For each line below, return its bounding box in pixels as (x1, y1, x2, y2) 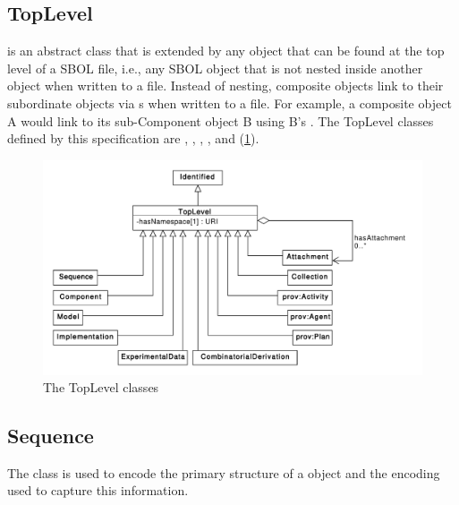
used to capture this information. (7, 481, 189, 500)
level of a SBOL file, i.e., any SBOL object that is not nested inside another (7, 58, 423, 77)
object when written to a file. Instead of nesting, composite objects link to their (7, 76, 444, 95)
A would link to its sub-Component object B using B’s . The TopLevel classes (7, 111, 434, 130)
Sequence (7, 422, 94, 449)
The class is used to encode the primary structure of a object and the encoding (7, 463, 440, 482)
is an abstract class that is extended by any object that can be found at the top (7, 41, 445, 60)
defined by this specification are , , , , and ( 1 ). (7, 129, 259, 148)
